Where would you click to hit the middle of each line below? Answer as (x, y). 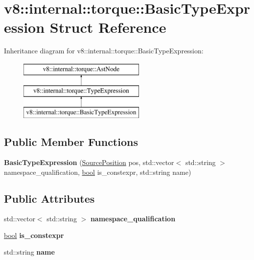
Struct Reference (108, 27)
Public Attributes (49, 198)
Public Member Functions (71, 142)
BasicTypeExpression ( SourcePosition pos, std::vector (89, 162)
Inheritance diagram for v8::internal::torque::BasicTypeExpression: (104, 51)
